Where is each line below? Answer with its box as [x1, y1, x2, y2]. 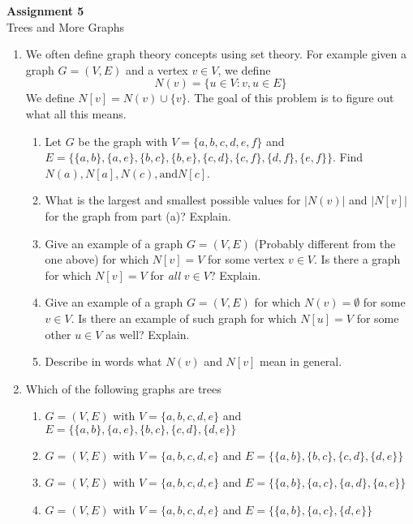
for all [150, 266, 181, 283]
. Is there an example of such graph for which [71, 309, 297, 326]
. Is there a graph [314, 251, 401, 268]
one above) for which [45, 251, 149, 268]
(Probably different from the [254, 234, 396, 251]
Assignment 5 [6, 2, 84, 19]
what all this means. [25, 105, 127, 122]
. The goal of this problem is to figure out [187, 89, 394, 106]
